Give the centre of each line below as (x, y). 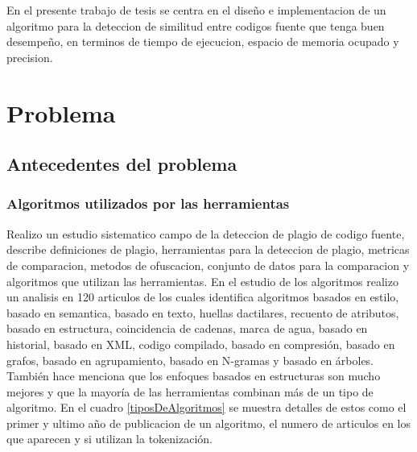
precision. (30, 57)
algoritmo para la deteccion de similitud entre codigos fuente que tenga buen (196, 25)
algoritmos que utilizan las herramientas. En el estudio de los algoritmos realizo (202, 281)
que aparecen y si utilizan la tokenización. (110, 439)
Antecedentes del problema (122, 164)
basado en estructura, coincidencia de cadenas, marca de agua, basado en (187, 328)
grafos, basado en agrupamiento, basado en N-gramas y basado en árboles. (190, 360)
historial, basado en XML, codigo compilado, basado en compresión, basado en (201, 344)
